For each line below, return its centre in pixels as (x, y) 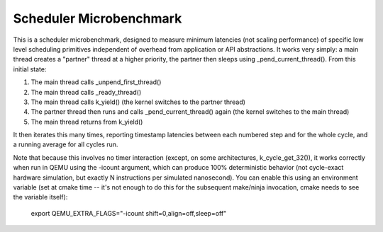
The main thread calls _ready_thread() (86, 92)
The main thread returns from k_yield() (87, 122)
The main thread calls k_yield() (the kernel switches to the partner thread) (138, 102)
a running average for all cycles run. (66, 144)
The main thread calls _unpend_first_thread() (96, 82)
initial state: (30, 69)
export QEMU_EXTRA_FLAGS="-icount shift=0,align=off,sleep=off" (129, 213)
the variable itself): (40, 197)
